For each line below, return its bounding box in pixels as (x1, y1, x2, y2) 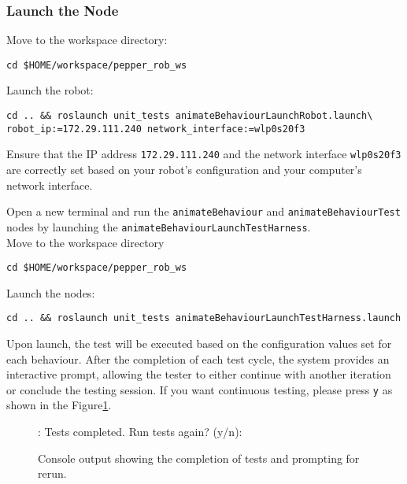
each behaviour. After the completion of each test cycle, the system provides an (6, 350, 390, 367)
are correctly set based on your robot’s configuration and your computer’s (6, 161, 362, 178)
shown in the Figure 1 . (6, 397, 112, 413)
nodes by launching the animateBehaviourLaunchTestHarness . (6, 218, 311, 235)
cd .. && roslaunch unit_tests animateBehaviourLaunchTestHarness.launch (6, 312, 401, 324)
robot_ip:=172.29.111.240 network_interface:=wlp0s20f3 (6, 123, 305, 135)
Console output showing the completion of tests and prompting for (38, 449, 360, 466)
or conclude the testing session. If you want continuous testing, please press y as (6, 381, 393, 397)
